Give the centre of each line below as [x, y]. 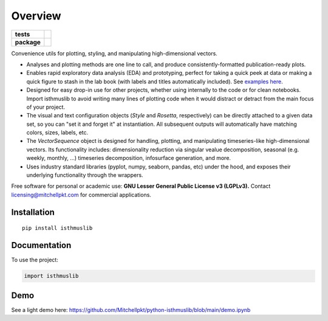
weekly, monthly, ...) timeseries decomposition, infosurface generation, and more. [128, 158]
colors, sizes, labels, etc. [57, 133]
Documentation [41, 245]
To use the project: [35, 260]
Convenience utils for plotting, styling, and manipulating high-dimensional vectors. [114, 53]
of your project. [46, 107]
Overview [36, 16]
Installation [33, 212]
